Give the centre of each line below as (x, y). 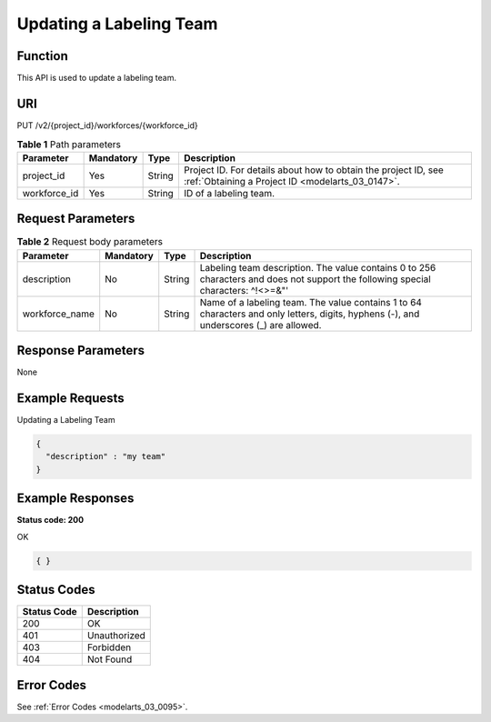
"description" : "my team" (106, 456)
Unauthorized (116, 636)
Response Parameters (81, 351)
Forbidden (109, 647)
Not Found (110, 659)
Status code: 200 (50, 520)
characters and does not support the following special (315, 279)
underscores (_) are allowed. (261, 325)
